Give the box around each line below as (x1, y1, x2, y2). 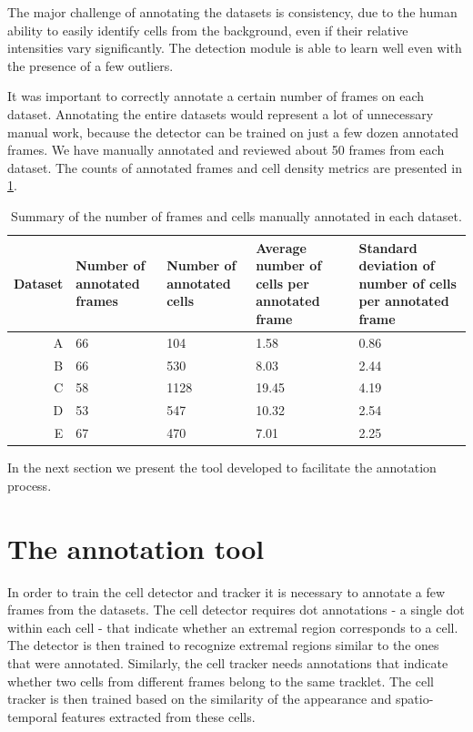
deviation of (358, 256, 435, 275)
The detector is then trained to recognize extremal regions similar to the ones (7, 635, 439, 655)
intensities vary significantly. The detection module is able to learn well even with (7, 38, 462, 57)
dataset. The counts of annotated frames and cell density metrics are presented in (7, 158, 462, 177)
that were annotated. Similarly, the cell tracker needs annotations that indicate (7, 653, 448, 672)
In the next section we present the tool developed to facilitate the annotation (7, 458, 437, 477)
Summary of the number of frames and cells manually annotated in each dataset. (11, 206, 462, 225)
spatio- (396, 689, 434, 708)
